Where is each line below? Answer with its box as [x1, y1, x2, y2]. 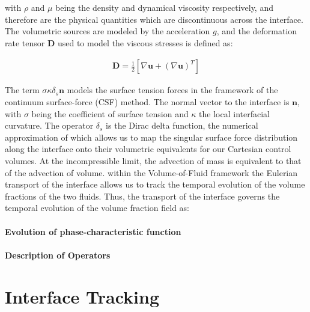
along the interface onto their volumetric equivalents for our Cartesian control [5, 142, 291, 155]
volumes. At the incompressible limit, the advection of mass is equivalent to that [5, 154, 302, 167]
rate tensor [5, 36, 45, 49]
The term [5, 84, 40, 96]
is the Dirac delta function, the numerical [106, 119, 258, 132]
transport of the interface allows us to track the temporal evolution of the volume [5, 178, 305, 191]
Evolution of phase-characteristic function [5, 225, 181, 237]
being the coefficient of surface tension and [31, 107, 189, 120]
